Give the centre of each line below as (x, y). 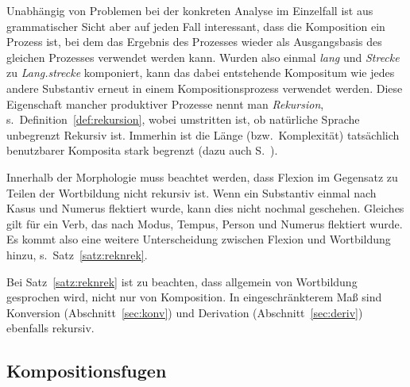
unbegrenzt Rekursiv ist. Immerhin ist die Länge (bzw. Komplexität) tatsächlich (203, 134)
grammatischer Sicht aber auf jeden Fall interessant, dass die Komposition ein (196, 26)
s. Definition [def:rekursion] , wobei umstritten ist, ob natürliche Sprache (183, 119)
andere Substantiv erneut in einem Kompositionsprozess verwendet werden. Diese (205, 88)
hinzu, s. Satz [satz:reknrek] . (77, 254)
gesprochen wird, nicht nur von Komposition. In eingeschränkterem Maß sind (194, 297)
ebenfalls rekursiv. (50, 328)
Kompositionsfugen (87, 371)
